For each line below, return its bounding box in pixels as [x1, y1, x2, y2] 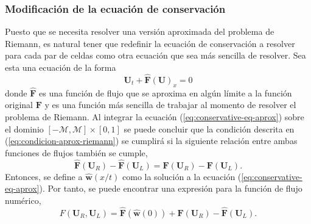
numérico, [5, 193, 41, 206]
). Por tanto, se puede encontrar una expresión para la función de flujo [39, 182, 302, 195]
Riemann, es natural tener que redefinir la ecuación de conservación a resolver [5, 37, 295, 49]
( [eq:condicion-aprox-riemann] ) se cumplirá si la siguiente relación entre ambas [5, 134, 298, 147]
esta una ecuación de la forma [5, 61, 116, 73]
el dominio [5, 122, 44, 135]
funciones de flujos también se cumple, [5, 146, 148, 159]
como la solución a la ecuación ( [122, 170, 242, 182]
